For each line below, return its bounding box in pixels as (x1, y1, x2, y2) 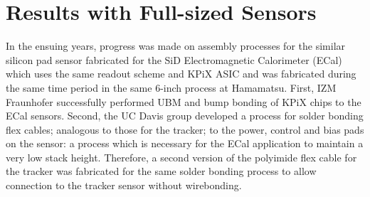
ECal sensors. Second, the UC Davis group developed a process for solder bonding (6, 108, 364, 123)
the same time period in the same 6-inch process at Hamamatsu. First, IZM (6, 80, 337, 95)
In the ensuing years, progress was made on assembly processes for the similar (6, 38, 346, 53)
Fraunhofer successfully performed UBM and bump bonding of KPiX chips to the (6, 94, 361, 109)
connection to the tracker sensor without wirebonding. (6, 178, 242, 193)
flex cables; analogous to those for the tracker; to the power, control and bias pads (6, 122, 364, 137)
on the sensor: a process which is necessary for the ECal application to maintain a (6, 136, 364, 151)
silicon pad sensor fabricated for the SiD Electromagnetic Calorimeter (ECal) (6, 52, 342, 67)
